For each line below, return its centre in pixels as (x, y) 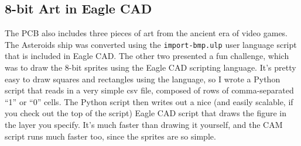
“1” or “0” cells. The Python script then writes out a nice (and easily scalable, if (149, 101)
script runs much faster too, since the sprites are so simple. (110, 136)
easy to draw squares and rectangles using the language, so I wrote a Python (143, 79)
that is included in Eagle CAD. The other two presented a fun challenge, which (147, 56)
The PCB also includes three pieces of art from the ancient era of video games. (146, 33)
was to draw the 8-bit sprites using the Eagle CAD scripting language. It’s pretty (150, 67)
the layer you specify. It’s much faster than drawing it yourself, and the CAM (144, 125)
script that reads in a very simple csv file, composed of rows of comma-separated (149, 90)
